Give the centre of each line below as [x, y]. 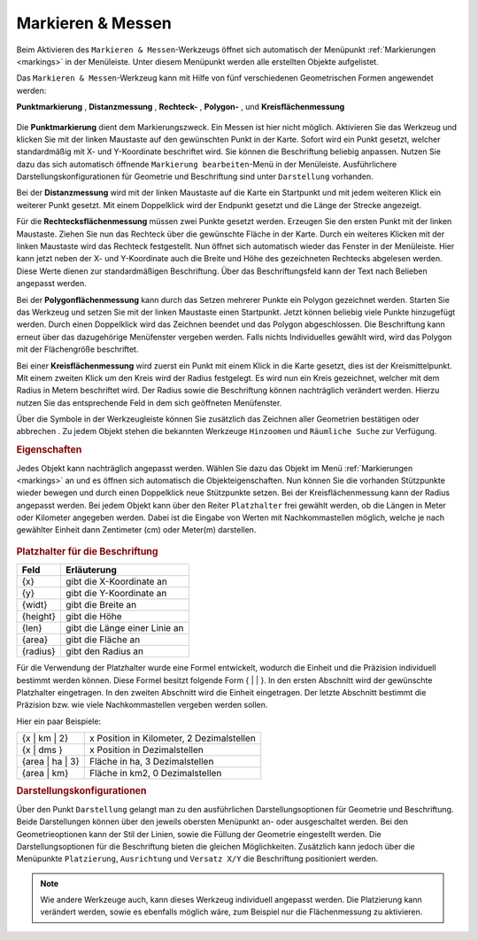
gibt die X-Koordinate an [116, 582]
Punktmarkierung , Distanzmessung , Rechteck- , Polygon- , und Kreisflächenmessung [181, 107]
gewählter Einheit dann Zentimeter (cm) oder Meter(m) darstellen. [136, 530]
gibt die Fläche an [103, 640]
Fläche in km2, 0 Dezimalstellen [156, 773]
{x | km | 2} [45, 738]
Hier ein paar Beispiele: [59, 721]
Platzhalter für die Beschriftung [87, 551]
